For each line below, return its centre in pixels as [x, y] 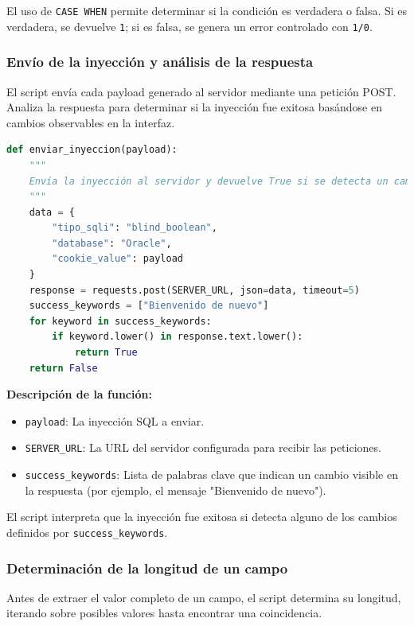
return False [63, 368]
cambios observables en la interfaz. [91, 122]
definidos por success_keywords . [87, 532]
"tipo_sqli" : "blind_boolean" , [135, 228]
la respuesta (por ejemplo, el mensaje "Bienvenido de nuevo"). [176, 490]
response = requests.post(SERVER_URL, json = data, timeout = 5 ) [194, 290]
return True [106, 353]
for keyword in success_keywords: [120, 321]
